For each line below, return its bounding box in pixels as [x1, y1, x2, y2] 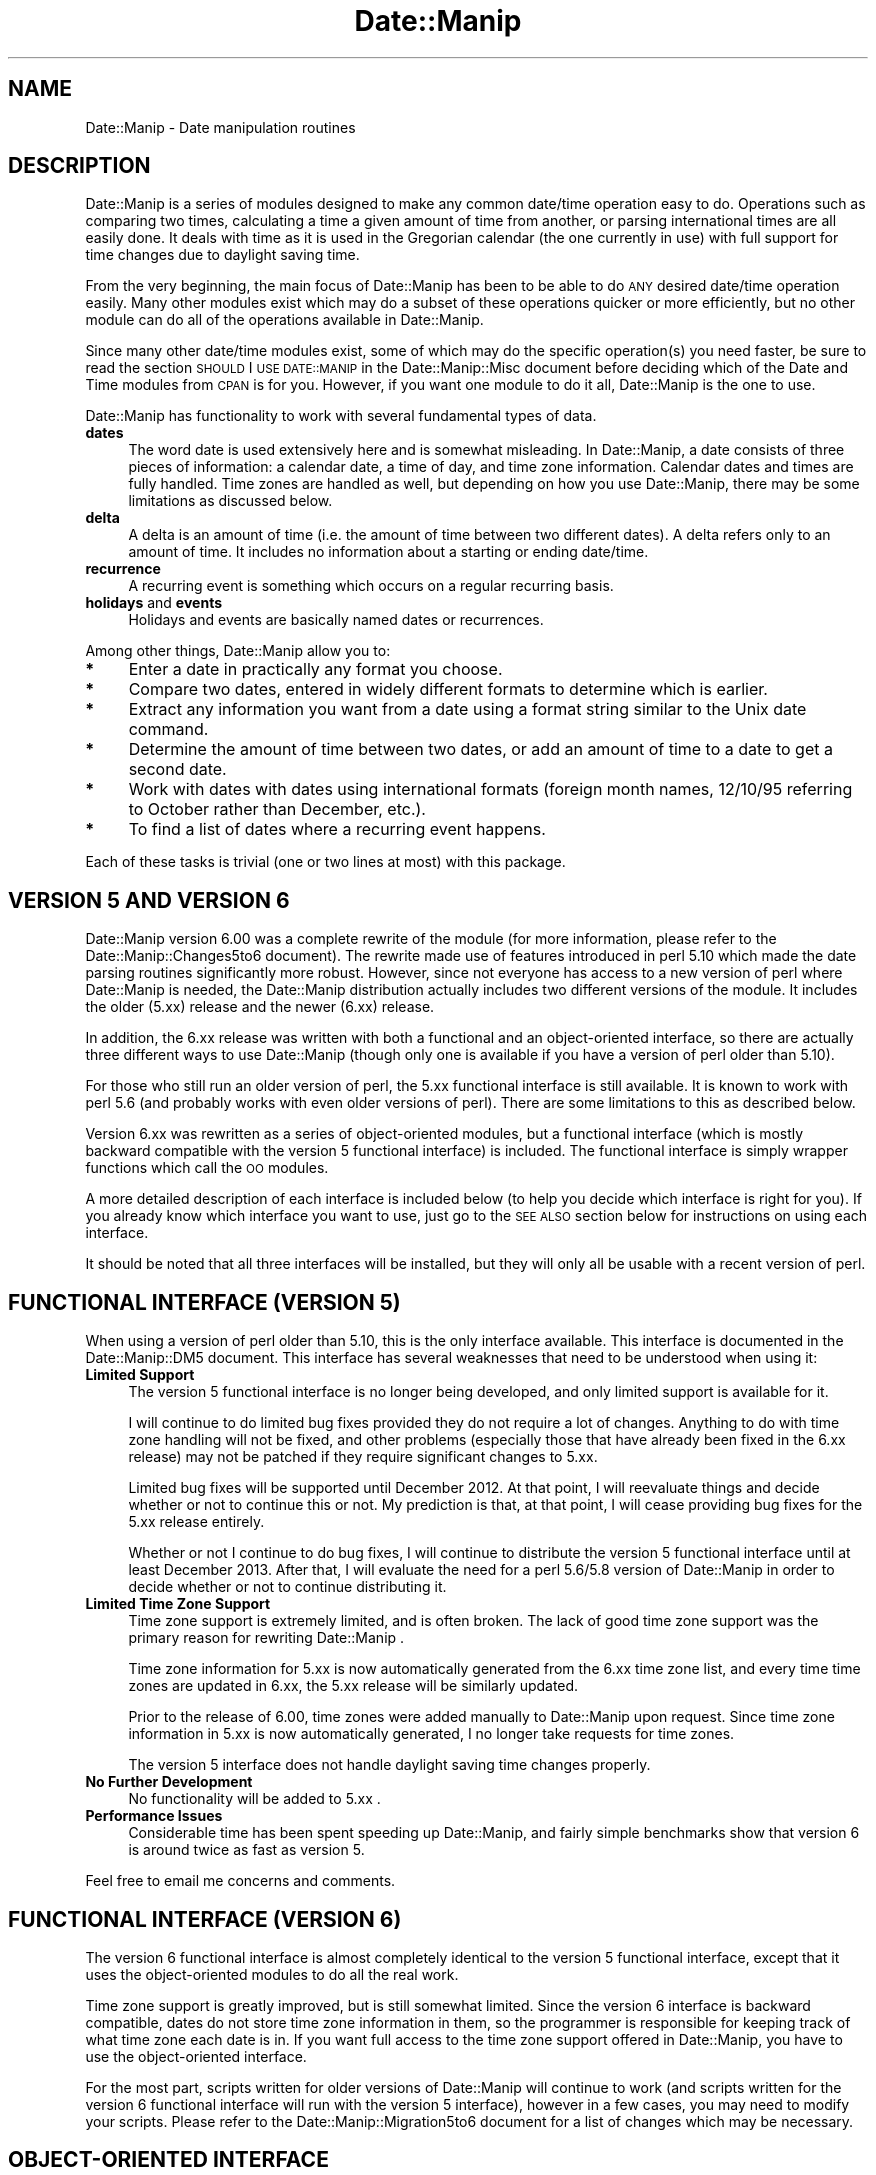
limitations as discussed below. [128, 492, 333, 510]
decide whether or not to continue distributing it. [128, 1578, 447, 1596]
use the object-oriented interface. [85, 2047, 307, 2065]
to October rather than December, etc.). [128, 799, 426, 820]
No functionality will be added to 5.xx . [128, 1790, 381, 1808]
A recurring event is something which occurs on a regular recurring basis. [128, 577, 614, 595]
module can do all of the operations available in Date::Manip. [85, 311, 484, 329]
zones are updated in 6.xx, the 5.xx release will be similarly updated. [128, 1677, 579, 1695]
